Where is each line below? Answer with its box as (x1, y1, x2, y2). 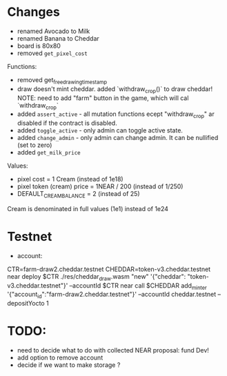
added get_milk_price (17, 148, 81, 157)
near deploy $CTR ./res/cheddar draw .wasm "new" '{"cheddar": (7, 272, 186, 282)
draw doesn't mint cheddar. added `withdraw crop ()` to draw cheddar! (17, 84, 213, 95)
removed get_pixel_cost (17, 49, 88, 57)
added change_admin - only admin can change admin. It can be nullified (17, 134, 219, 142)
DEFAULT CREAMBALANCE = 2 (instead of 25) (17, 190, 140, 199)
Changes (7, 4, 60, 20)
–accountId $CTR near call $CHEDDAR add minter (69, 281, 207, 291)
